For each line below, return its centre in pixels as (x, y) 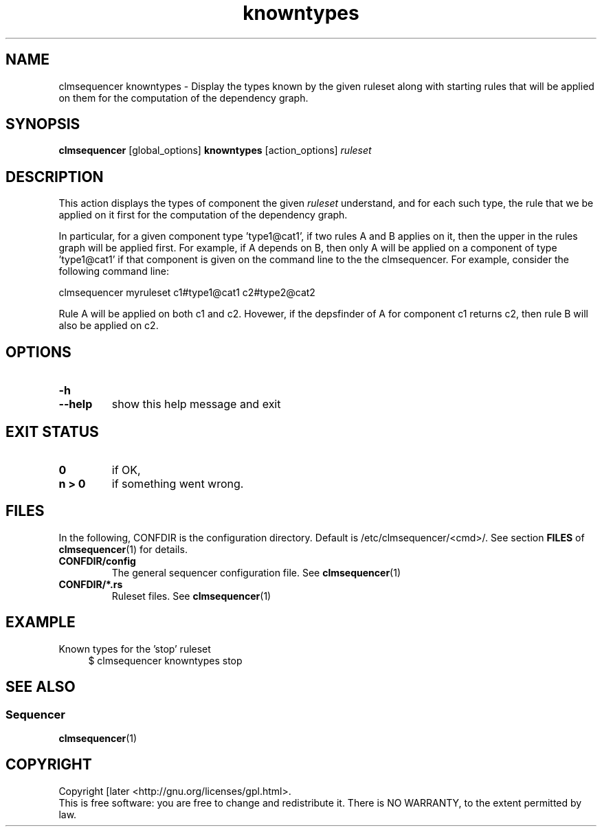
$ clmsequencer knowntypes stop (165, 660)
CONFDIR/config (97, 561)
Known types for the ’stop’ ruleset (135, 649)
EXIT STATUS (52, 431)
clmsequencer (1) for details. (123, 549)
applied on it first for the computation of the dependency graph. (203, 215)
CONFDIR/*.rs (91, 584)
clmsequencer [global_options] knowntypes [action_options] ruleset (215, 150)
